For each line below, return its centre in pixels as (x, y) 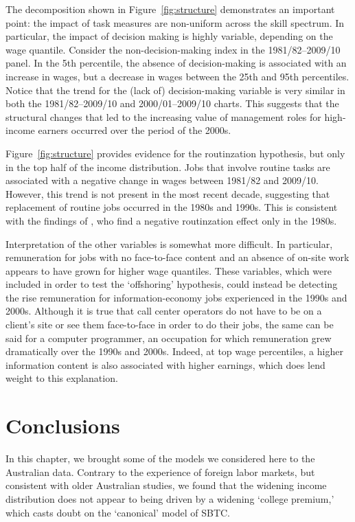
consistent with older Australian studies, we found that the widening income (166, 485)
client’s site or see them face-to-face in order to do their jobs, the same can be (170, 325)
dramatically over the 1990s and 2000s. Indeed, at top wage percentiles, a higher (174, 351)
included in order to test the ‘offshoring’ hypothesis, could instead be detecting (172, 284)
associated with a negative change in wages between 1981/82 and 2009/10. (162, 180)
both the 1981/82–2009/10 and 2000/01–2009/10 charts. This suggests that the (172, 103)
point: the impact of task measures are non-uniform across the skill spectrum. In (175, 22)
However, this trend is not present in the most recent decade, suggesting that (168, 193)
